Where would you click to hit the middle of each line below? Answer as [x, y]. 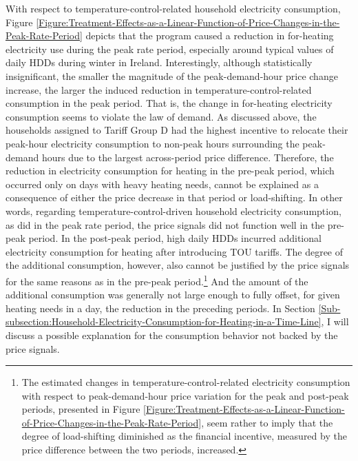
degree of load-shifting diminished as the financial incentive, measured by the [184, 436]
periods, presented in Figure [81, 409]
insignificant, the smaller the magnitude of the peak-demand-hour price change [172, 75]
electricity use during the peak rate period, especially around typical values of [170, 49]
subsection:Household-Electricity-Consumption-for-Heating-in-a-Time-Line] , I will [177, 321]
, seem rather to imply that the [267, 422]
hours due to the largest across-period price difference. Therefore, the [188, 157]
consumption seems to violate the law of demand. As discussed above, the [161, 116]
